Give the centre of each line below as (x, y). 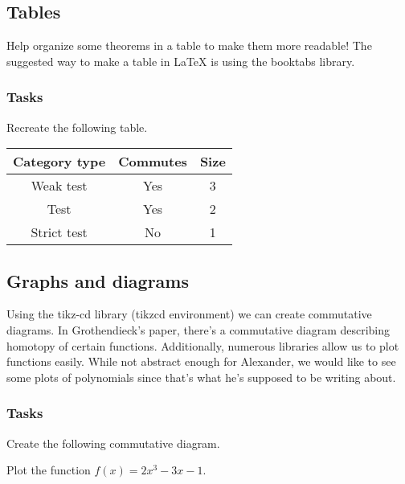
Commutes (153, 162)
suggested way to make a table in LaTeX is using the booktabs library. (181, 61)
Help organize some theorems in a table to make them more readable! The (189, 45)
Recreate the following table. (77, 127)
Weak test (59, 186)
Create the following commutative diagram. (113, 443)
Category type (59, 162)
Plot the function (49, 470)
